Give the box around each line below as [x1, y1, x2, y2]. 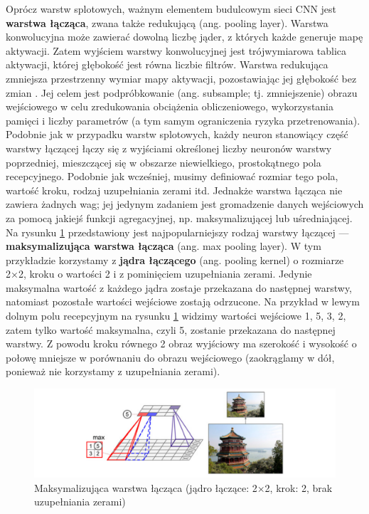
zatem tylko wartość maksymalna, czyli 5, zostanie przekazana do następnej [6, 322, 336, 337]
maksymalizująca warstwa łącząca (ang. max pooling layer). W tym [6, 238, 321, 253]
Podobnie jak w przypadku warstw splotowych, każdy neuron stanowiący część [6, 127, 348, 142]
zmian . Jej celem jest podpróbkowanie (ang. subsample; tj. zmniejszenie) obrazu [6, 85, 358, 100]
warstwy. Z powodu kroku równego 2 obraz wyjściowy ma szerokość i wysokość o [6, 336, 357, 351]
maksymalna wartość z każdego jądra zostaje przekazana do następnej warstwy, [6, 280, 353, 295]
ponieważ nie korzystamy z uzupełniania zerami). [6, 364, 220, 379]
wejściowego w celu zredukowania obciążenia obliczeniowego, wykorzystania [6, 99, 334, 114]
